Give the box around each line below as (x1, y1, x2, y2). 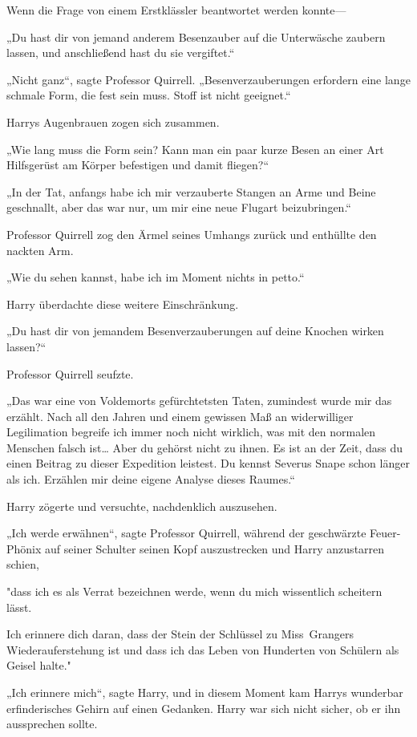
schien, (6, 556, 39, 573)
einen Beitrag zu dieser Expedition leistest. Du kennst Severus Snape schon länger (6, 455, 410, 472)
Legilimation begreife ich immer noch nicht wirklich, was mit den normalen (6, 423, 376, 440)
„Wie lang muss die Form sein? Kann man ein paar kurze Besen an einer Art (6, 140, 384, 157)
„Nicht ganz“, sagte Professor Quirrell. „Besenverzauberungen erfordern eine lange (6, 71, 411, 87)
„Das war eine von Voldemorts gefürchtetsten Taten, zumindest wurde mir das (6, 392, 392, 409)
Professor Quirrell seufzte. (6, 365, 134, 382)
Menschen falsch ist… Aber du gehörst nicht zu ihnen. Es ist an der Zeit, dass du (6, 439, 403, 456)
